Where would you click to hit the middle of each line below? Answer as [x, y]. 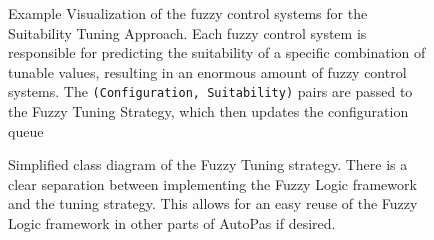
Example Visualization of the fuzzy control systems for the [188, 13]
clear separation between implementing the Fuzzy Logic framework [212, 183]
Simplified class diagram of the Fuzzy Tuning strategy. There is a [208, 164]
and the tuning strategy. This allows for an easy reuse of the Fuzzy [213, 203]
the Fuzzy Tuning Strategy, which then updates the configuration [208, 111]
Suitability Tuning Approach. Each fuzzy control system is [187, 32]
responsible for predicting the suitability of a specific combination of [217, 52]
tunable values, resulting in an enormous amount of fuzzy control [207, 71]
